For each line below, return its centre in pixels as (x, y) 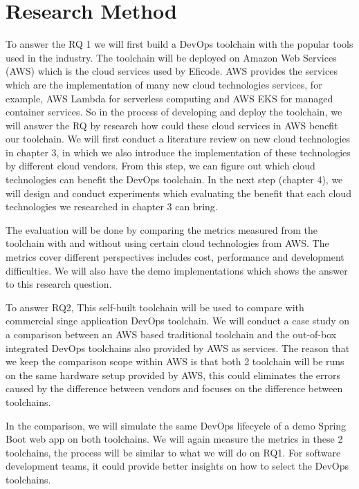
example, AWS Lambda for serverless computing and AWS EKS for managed (169, 98)
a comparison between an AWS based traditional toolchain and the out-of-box (171, 334)
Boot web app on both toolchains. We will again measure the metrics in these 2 (174, 439)
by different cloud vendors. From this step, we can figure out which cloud (160, 166)
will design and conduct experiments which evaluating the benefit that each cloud (178, 193)
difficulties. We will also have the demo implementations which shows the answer (177, 270)
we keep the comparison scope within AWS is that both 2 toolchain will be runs (175, 361)
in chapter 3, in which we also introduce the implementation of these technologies (178, 152)
